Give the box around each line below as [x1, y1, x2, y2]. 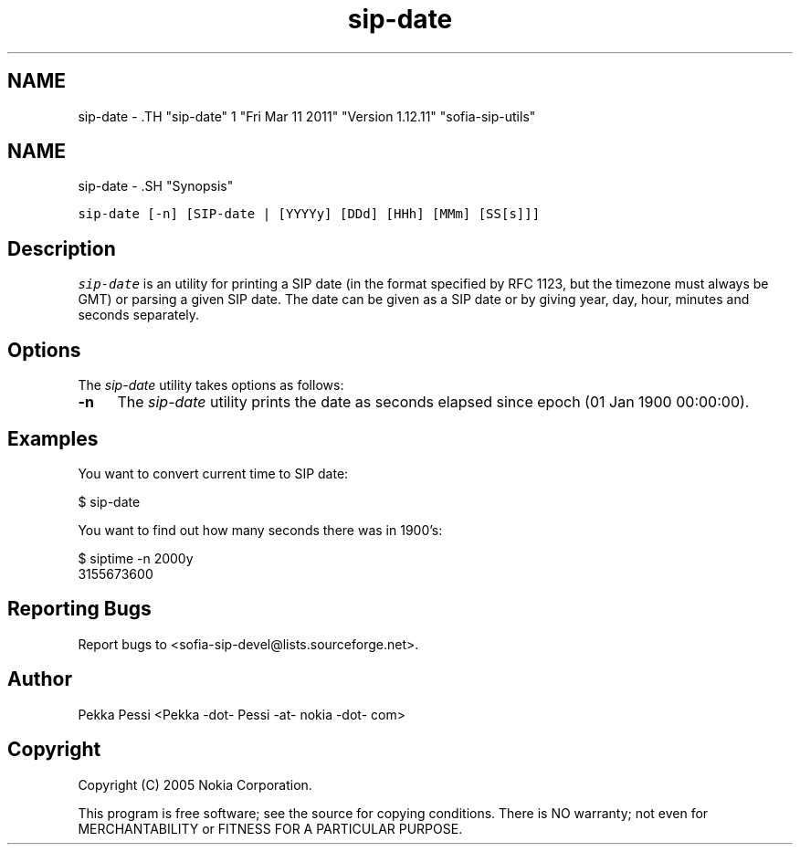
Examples [7, 426, 99, 450]
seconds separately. [78, 307, 200, 323]
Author [7, 668, 72, 691]
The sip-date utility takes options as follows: [78, 377, 344, 394]
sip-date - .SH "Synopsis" [78, 178, 234, 195]
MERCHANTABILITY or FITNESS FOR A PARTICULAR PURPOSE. [78, 820, 463, 836]
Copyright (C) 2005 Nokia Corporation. [78, 776, 312, 793]
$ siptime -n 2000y [78, 550, 194, 566]
